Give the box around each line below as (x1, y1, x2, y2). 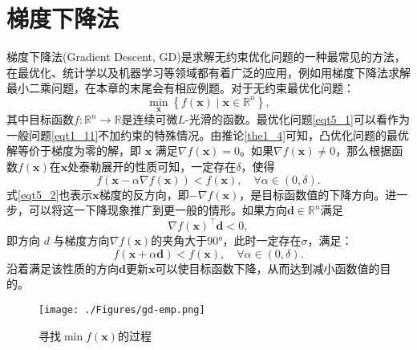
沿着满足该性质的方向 (6, 259, 119, 276)
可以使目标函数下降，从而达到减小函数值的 (155, 259, 380, 276)
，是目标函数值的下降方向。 (239, 185, 386, 202)
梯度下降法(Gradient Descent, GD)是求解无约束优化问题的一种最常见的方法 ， (6, 48, 406, 65)
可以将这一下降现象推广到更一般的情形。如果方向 (28, 201, 287, 218)
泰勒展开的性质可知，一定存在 (79, 157, 237, 174)
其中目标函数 (6, 111, 74, 128)
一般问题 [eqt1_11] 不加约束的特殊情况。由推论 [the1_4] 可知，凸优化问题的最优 (6, 126, 410, 143)
